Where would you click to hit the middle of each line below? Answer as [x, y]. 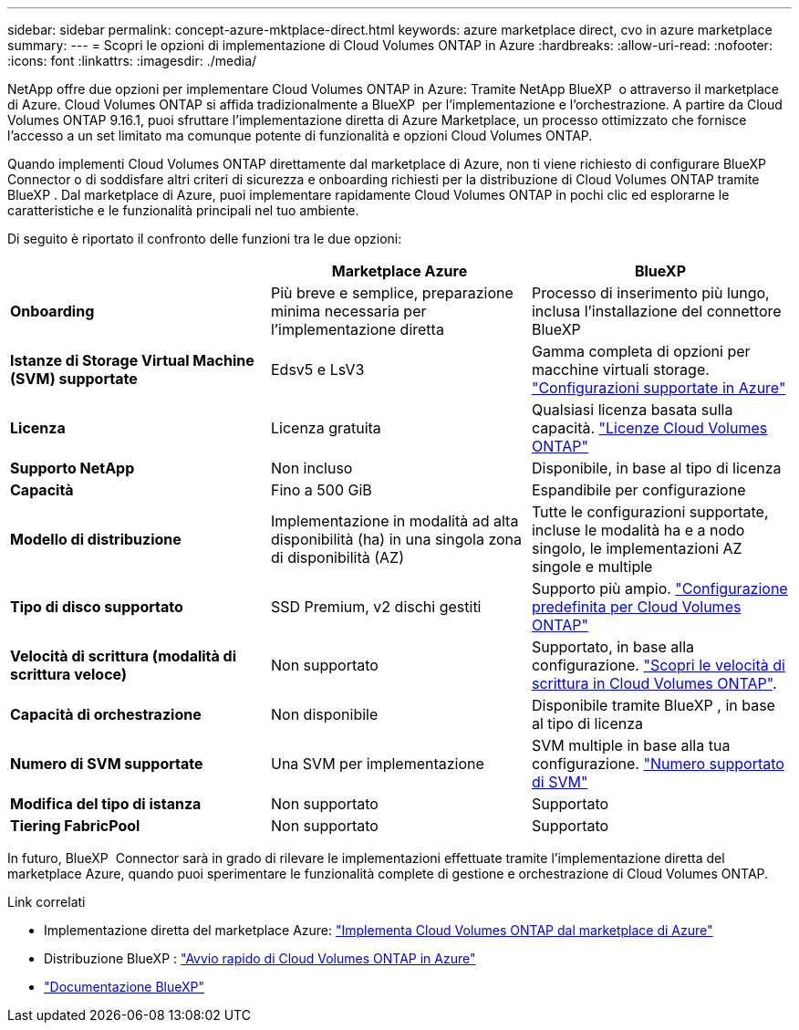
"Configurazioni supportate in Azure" [659, 388]
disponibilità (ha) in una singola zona [396, 539]
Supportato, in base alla [612, 647]
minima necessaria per [348, 311]
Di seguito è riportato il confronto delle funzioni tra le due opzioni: [205, 239]
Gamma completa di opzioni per [641, 351]
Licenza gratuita [326, 428]
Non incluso [311, 468]
